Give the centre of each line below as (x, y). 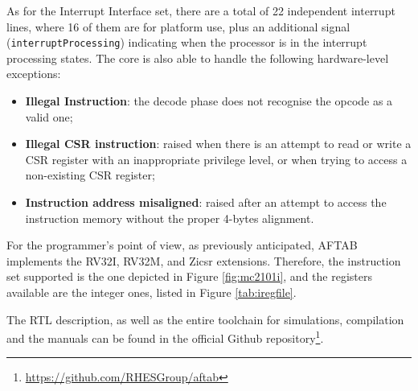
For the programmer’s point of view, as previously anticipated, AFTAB (182, 245)
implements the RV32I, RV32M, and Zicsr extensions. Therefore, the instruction (204, 260)
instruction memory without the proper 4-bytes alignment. (170, 218)
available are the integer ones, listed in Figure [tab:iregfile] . (152, 292)
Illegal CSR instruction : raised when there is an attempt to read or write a (218, 144)
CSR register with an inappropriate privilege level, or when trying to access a (216, 159)
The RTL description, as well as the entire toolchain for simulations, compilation (205, 319)
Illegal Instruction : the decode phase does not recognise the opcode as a (209, 101)
